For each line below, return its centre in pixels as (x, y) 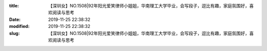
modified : (19, 26)
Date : (15, 19)
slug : (14, 33)
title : (14, 6)
